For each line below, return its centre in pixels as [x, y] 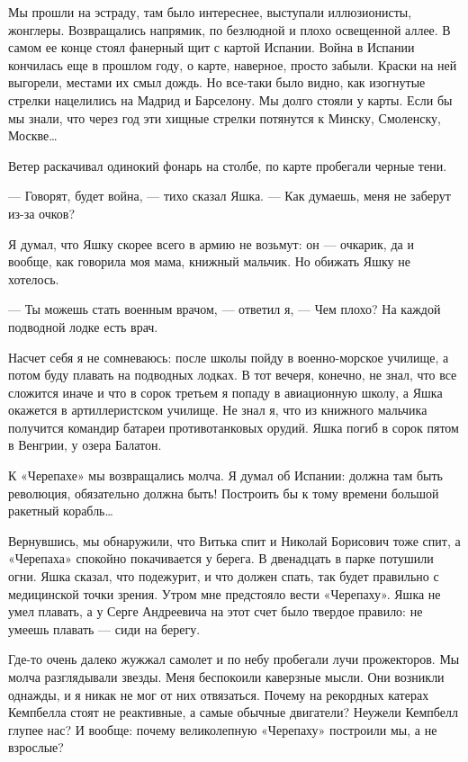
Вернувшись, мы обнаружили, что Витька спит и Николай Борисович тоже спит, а [234, 540]
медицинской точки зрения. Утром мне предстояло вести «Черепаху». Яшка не [225, 593]
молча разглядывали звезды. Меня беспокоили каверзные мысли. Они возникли [226, 677]
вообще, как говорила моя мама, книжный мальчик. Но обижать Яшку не [209, 261]
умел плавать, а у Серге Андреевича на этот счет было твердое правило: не [216, 611]
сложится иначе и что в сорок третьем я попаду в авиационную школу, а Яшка [225, 392]
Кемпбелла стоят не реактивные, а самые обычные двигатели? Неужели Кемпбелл [233, 712]
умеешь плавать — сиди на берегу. [104, 628]
